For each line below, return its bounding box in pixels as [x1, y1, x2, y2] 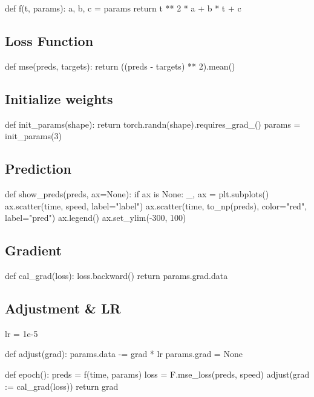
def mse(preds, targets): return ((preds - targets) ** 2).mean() [5, 59, 235, 72]
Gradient [5, 241, 62, 260]
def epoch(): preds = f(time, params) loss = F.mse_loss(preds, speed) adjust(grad [5, 367, 310, 380]
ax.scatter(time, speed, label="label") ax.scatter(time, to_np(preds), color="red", [5, 199, 307, 212]
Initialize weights [5, 89, 113, 108]
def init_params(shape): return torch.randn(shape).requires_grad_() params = [5, 117, 301, 130]
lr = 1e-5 [5, 327, 38, 340]
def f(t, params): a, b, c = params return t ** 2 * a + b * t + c [5, 2, 241, 14]
